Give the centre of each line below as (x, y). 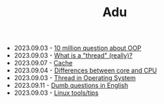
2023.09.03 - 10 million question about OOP (78, 48)
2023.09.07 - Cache (43, 63)
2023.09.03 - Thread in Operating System (75, 78)
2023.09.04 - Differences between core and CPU (85, 70)
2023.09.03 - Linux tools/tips (56, 93)
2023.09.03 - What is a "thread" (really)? (73, 56)
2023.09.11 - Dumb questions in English (71, 86)
